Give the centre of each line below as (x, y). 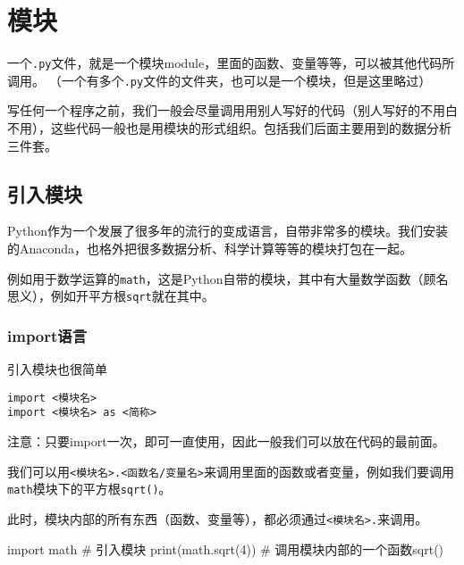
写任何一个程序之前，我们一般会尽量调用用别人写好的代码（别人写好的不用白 (232, 110)
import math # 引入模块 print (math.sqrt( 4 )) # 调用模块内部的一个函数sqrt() (226, 548)
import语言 (47, 335)
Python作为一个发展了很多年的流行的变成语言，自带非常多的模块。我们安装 (228, 231)
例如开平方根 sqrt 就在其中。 (132, 296)
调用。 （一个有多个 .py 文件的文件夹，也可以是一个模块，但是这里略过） (219, 80)
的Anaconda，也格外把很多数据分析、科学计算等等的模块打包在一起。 (210, 249)
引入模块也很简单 (57, 369)
